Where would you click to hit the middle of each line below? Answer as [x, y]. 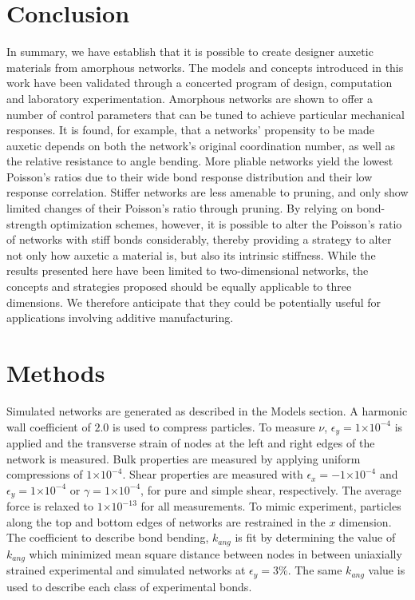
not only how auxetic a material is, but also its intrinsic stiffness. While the [191, 254]
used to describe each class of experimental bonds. [129, 586]
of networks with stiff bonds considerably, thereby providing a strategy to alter [199, 239]
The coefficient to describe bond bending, [108, 537]
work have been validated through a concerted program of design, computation [200, 83]
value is [387, 570]
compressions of [45, 474]
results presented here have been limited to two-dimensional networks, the [188, 270]
